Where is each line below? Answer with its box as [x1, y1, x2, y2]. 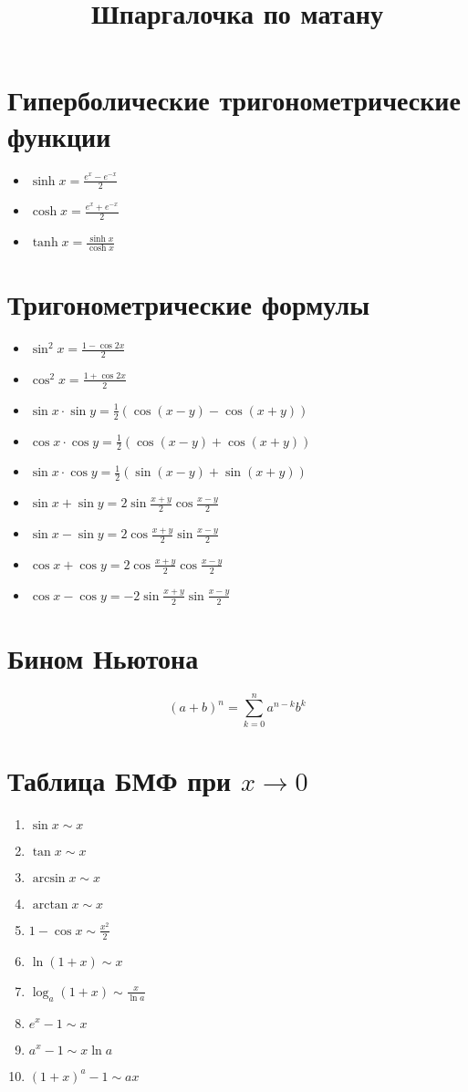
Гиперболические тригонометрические [7, 81, 461, 119]
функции [7, 117, 111, 154]
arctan [32, 898, 68, 911]
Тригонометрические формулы [7, 286, 370, 323]
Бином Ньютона [7, 639, 199, 676]
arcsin [32, 871, 66, 885]
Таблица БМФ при [7, 762, 232, 798]
